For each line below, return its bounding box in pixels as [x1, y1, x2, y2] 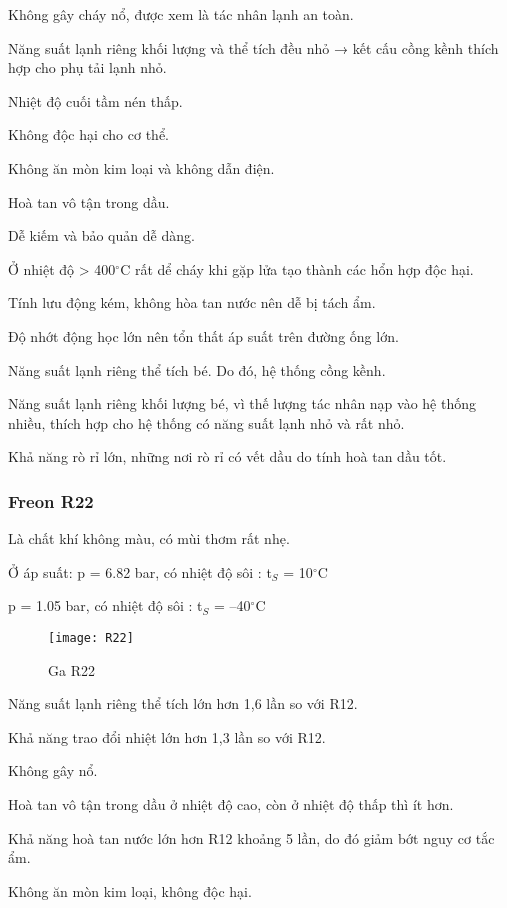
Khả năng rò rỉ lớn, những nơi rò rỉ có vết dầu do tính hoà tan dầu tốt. [8, 446, 447, 467]
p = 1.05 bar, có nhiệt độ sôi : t [8, 595, 203, 616]
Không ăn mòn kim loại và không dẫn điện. [8, 157, 275, 178]
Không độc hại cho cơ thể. [8, 124, 169, 145]
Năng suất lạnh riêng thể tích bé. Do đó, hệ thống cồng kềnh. [8, 359, 386, 380]
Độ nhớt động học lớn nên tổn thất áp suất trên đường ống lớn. [8, 325, 399, 346]
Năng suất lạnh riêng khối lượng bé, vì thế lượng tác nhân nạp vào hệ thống [8, 393, 477, 414]
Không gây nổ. [8, 760, 98, 781]
